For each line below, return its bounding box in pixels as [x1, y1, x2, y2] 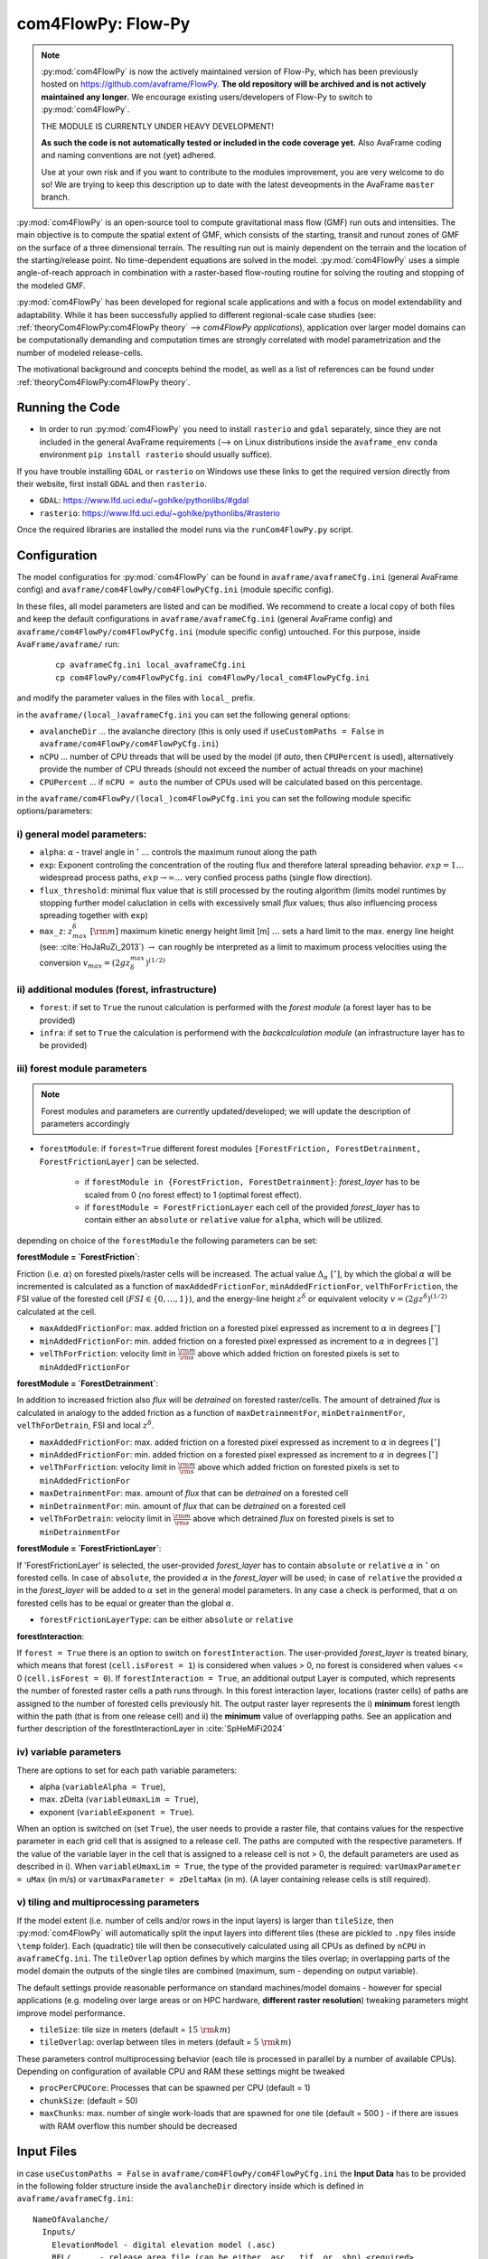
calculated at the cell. [16, 1306, 97, 1317]
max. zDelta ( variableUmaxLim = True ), [39, 1794, 199, 1804]
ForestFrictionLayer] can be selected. [39, 1156, 199, 1167]
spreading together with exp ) [39, 910, 148, 921]
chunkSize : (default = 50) [39, 2095, 139, 2105]
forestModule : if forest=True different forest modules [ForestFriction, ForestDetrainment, [39, 1143, 422, 1154]
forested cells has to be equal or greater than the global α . [16, 1598, 234, 1608]
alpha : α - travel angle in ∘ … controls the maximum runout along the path [39, 846, 317, 858]
